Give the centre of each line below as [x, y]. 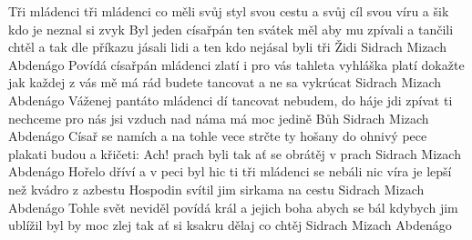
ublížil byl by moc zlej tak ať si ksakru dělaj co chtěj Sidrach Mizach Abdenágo [230, 225]
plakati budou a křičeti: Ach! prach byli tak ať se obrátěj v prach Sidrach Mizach [235, 153]
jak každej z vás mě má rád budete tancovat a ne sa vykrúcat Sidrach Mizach [225, 82]
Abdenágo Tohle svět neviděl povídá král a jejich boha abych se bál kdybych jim [233, 207]
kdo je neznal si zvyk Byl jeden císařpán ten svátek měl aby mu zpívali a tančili [231, 29]
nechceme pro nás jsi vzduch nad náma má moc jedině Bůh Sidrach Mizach [219, 118]
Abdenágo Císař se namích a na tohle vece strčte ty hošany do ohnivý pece [218, 136]
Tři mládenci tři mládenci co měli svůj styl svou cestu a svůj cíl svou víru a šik [229, 11]
